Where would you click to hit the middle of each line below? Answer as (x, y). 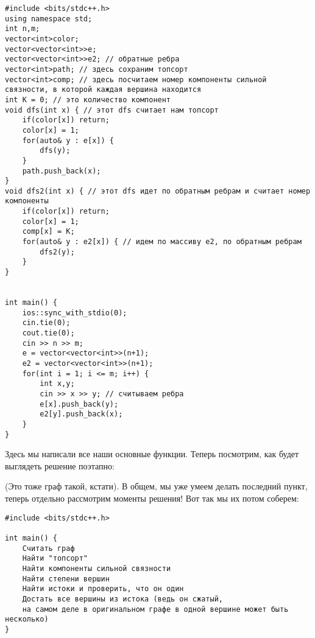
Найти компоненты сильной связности (97, 568)
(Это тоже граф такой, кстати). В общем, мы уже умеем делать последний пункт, (156, 486)
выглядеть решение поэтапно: (60, 465)
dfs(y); (55, 151)
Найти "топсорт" (55, 559)
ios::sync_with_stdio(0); (75, 313)
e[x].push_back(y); (79, 404)
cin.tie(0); (46, 323)
